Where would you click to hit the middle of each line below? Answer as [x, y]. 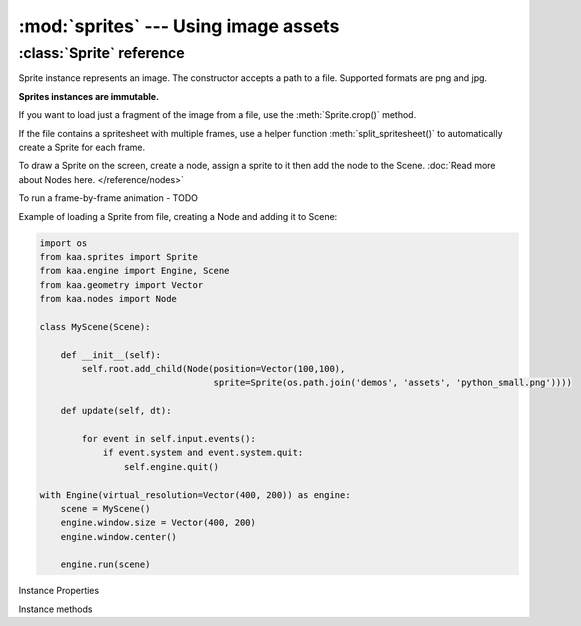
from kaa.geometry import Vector [121, 284]
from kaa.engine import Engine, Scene [134, 271]
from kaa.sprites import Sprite [119, 256]
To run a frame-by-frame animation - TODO [108, 198]
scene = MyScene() [105, 508]
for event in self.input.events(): [169, 438]
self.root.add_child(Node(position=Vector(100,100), [213, 369]
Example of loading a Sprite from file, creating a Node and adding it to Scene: [178, 216]
